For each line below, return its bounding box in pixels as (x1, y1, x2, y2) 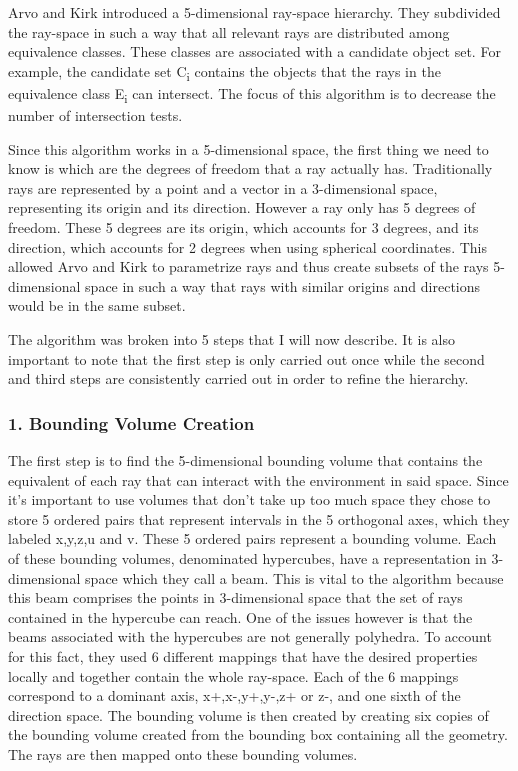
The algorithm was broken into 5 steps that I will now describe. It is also (8, 328, 455, 349)
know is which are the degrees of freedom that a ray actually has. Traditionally (8, 158, 493, 179)
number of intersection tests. (8, 105, 183, 126)
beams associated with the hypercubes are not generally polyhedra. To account (8, 626, 492, 647)
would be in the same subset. (8, 295, 186, 316)
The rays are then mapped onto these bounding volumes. (8, 743, 358, 764)
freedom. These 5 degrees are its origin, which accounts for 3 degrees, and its (8, 217, 479, 237)
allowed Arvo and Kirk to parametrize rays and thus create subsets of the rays (8, 256, 489, 277)
